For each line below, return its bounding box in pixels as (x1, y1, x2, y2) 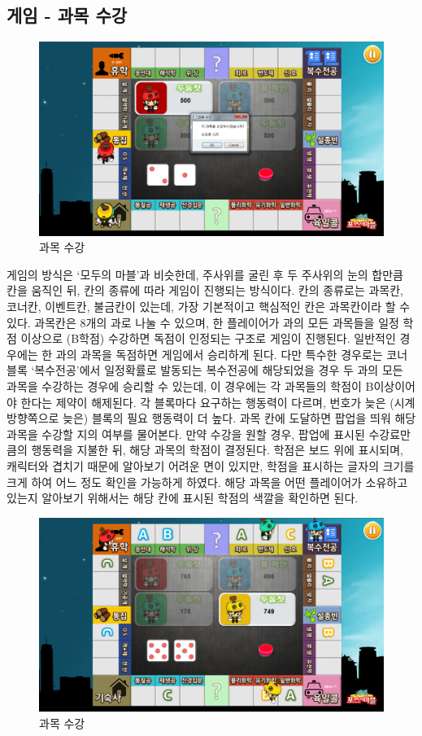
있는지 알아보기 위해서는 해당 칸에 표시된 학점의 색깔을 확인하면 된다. (7, 489, 359, 506)
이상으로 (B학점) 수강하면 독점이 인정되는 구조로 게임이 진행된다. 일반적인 (20, 330, 396, 347)
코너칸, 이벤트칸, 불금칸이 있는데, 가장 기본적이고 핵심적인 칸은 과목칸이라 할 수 (7, 298, 411, 315)
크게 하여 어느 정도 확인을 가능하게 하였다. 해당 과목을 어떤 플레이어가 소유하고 (7, 473, 408, 490)
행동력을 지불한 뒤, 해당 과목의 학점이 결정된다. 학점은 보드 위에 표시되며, (31, 441, 403, 458)
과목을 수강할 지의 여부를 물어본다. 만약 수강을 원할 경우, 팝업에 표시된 (7, 425, 365, 442)
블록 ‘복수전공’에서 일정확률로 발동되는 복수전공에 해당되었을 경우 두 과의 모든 (7, 361, 403, 379)
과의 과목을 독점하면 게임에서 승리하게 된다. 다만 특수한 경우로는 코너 (55, 345, 408, 362)
